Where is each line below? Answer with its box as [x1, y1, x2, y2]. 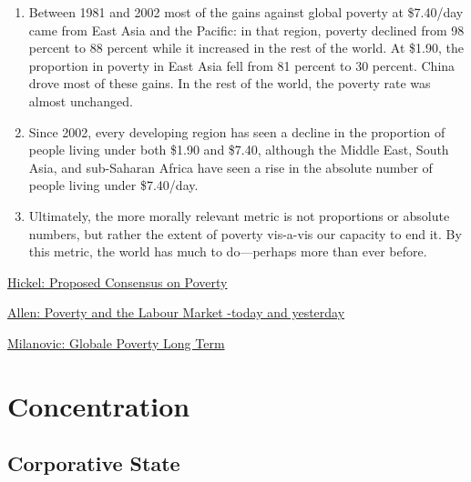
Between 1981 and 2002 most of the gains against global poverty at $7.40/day [28, 3, 464, 21]
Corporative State [7, 449, 180, 477]
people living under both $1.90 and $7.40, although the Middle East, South [28, 140, 449, 159]
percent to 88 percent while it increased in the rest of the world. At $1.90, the [28, 38, 464, 57]
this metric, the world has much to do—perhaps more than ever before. [28, 242, 427, 261]
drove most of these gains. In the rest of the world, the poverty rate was [28, 74, 431, 93]
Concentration [7, 387, 190, 424]
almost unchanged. [28, 91, 133, 110]
